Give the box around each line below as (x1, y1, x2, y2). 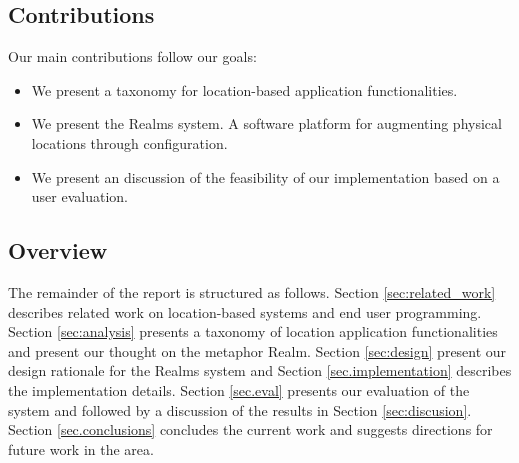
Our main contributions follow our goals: (8, 46, 257, 67)
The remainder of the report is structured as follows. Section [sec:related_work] (8, 281, 496, 302)
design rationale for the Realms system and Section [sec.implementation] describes (8, 360, 512, 381)
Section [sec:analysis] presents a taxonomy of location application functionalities (8, 321, 498, 342)
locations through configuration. (31, 132, 228, 153)
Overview (8, 235, 108, 266)
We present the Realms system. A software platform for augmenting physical (31, 113, 502, 134)
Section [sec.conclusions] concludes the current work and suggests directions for (8, 419, 493, 440)
